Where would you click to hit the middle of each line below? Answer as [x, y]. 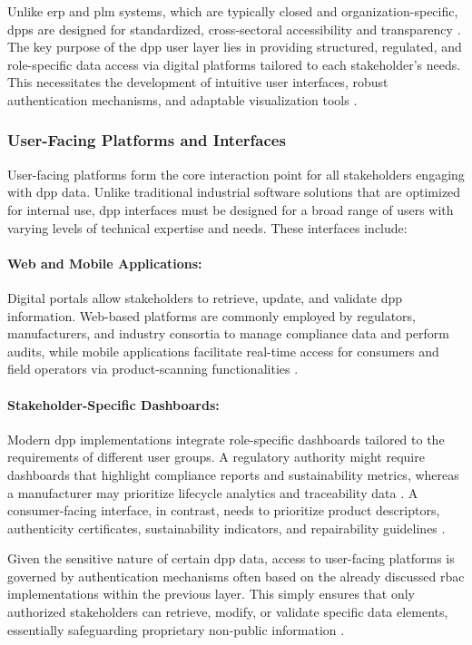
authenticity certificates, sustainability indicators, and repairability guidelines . [226, 528]
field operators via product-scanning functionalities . [153, 369]
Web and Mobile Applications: [105, 263]
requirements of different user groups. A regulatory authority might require [216, 457]
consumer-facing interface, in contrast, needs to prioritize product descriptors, [224, 510]
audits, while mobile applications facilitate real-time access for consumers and [223, 351]
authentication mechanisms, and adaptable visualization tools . [182, 99]
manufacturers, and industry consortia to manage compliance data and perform [229, 333]
